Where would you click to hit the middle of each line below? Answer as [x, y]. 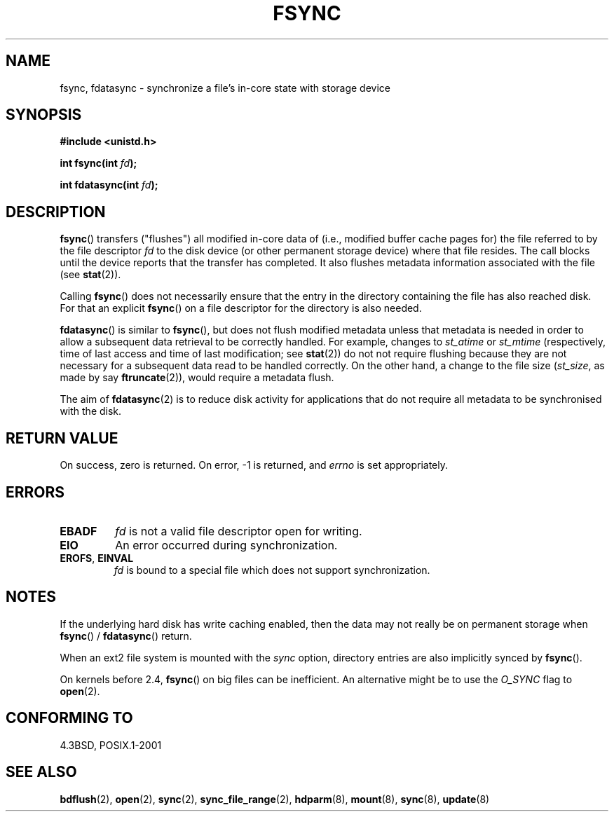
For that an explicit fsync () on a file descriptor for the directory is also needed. [241, 308]
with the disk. [91, 411]
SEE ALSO [41, 772]
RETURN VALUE [62, 438]
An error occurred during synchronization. [226, 545]
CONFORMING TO [69, 718]
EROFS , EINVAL [97, 558]
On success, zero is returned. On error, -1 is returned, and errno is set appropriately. [254, 465]
